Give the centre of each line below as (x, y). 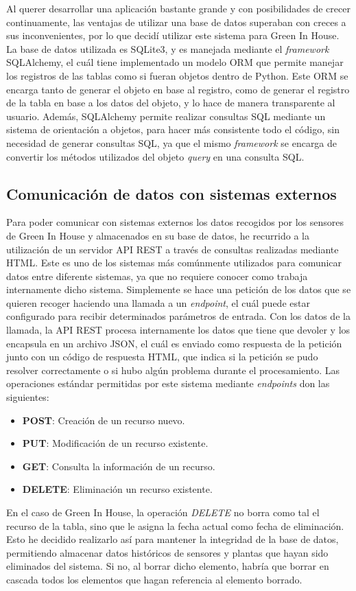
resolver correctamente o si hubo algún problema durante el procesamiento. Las (173, 370)
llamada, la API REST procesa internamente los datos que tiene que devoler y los (178, 330)
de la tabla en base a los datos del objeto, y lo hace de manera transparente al (171, 103)
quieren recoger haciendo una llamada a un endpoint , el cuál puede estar (158, 302)
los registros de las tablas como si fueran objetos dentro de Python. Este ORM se (177, 75)
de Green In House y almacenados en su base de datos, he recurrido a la (158, 235)
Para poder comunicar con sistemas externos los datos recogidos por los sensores (175, 222)
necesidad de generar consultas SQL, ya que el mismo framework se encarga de (172, 142)
